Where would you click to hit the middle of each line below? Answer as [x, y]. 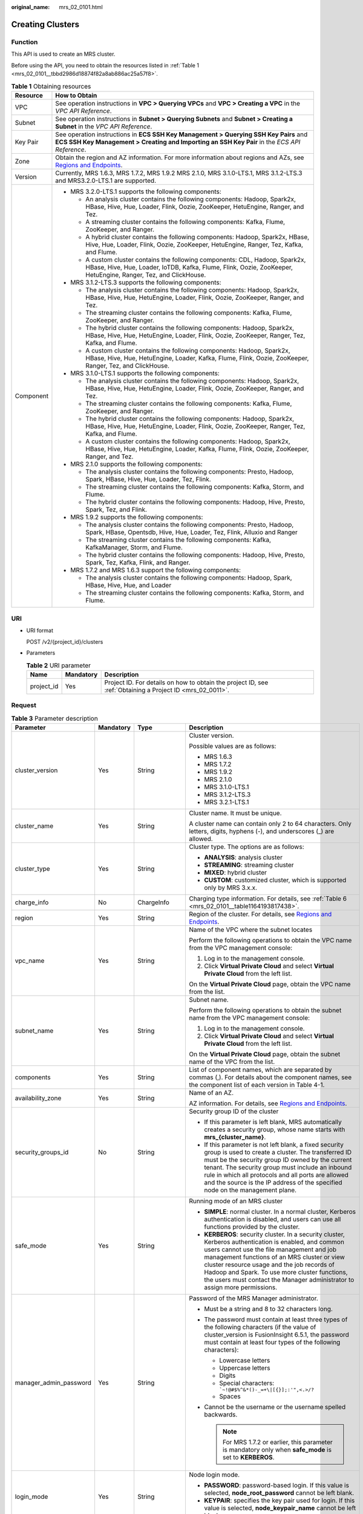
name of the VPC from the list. [232, 1062]
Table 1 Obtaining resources [51, 86]
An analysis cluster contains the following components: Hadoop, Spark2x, [191, 199]
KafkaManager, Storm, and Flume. [134, 547]
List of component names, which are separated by [260, 1070]
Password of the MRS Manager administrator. [253, 1298]
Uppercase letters [244, 1368]
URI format [40, 630]
